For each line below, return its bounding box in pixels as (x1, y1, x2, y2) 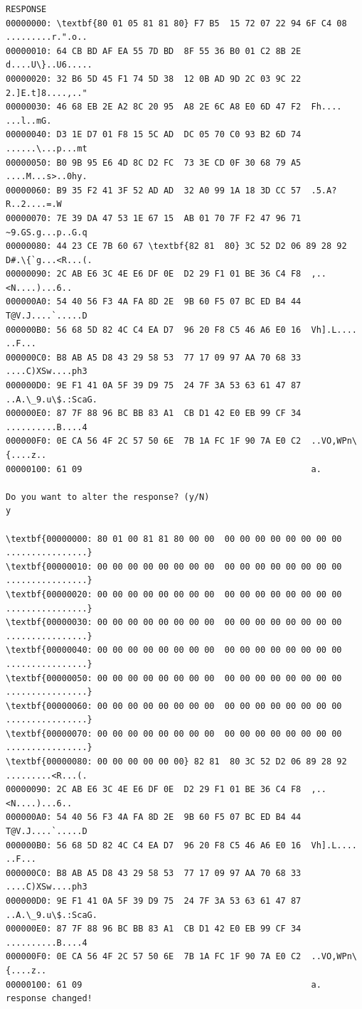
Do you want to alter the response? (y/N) (6, 491, 210, 502)
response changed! (6, 993, 92, 1004)
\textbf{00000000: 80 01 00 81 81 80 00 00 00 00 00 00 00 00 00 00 (6, 533, 342, 544)
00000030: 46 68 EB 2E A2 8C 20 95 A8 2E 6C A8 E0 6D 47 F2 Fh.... (6, 102, 342, 112)
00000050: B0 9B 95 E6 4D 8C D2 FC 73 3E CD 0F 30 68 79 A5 (6, 157, 302, 168)
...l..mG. (6, 115, 52, 126)
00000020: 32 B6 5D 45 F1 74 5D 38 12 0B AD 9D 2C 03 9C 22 (6, 73, 302, 84)
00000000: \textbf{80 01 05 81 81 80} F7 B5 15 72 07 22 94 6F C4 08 (6, 18, 347, 28)
